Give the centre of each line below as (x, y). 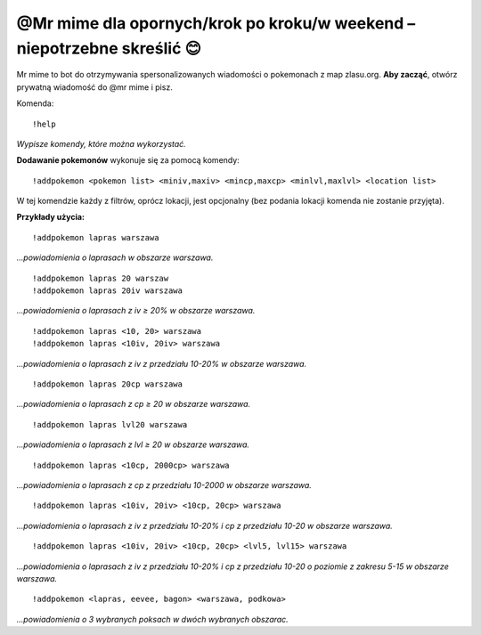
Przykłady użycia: (50, 217)
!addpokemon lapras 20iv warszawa (107, 291)
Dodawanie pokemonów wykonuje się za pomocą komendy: (128, 160)
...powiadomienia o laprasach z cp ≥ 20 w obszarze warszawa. (134, 404)
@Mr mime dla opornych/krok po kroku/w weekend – (216, 23)
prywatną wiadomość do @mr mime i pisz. (94, 87)
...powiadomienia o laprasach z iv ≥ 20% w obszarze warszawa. (136, 311)
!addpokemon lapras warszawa (96, 237)
